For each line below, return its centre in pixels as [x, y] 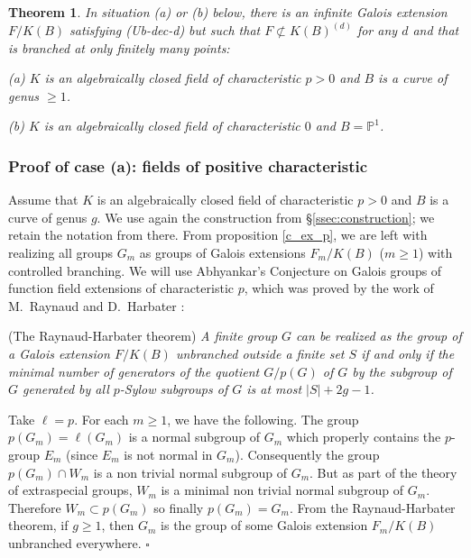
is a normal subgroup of [194, 437]
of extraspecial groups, [70, 490]
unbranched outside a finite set [260, 353]
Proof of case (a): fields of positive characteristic [188, 165]
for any [377, 30]
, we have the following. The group [263, 419]
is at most [274, 389]
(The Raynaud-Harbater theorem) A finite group [143, 336]
